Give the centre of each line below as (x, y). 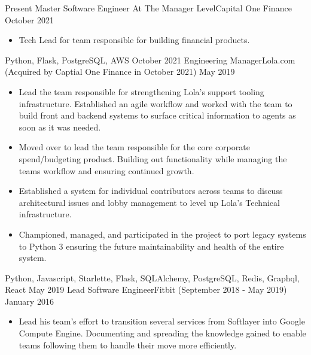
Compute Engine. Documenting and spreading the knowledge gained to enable (162, 333)
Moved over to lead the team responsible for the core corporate (134, 147)
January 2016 (29, 301)
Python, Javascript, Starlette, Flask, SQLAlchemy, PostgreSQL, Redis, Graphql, (152, 277)
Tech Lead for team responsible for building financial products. (134, 40)
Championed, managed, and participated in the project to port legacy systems (162, 234)
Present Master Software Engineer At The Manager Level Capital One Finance (148, 8)
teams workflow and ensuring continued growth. (106, 170)
